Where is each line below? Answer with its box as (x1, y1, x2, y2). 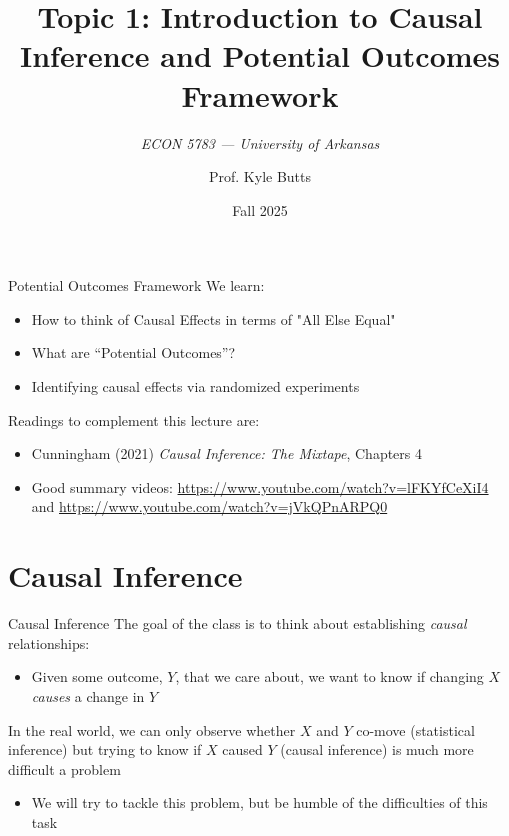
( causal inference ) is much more (280, 739, 474, 760)
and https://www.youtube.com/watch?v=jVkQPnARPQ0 (31, 496, 388, 517)
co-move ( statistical (356, 719, 475, 740)
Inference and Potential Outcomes (19, 35, 501, 76)
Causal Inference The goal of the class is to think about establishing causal (8, 613, 467, 634)
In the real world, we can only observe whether (8, 719, 296, 740)
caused (222, 739, 263, 760)
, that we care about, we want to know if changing (175, 666, 484, 687)
